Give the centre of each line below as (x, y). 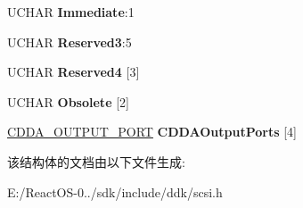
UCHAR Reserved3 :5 (70, 42)
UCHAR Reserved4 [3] (74, 72)
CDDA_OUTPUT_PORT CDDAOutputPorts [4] (152, 132)
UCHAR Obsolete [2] (68, 101)
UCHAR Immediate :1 (71, 12)
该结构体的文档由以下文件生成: (96, 161)
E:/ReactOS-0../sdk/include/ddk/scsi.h (115, 191)
